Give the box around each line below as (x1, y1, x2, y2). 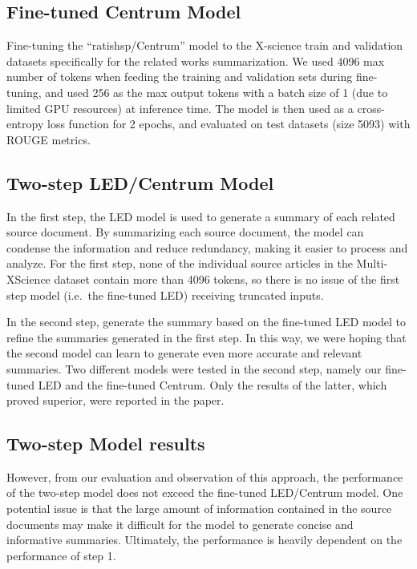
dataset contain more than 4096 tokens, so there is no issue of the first (54, 270, 400, 287)
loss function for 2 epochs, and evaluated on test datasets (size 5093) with (47, 115, 411, 132)
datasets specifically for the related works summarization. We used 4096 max (6, 52, 385, 69)
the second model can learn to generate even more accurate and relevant (6, 345, 362, 361)
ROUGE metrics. (6, 131, 91, 147)
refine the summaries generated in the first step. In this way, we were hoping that (6, 329, 407, 345)
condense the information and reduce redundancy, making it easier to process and (6, 239, 408, 256)
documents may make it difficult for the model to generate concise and (6, 515, 354, 532)
